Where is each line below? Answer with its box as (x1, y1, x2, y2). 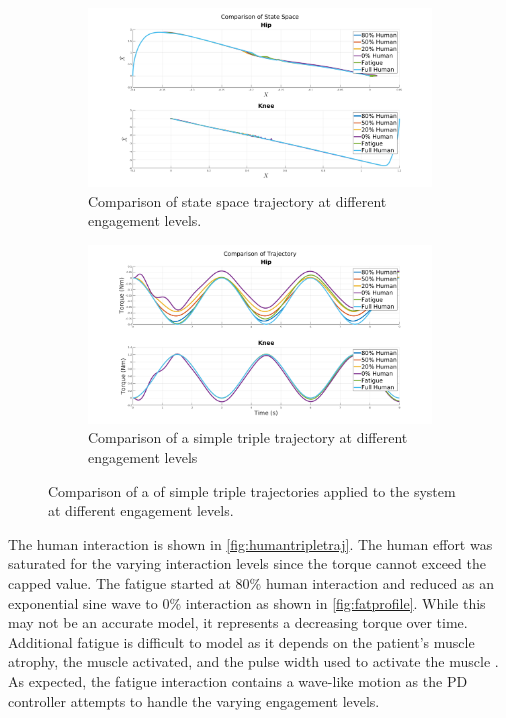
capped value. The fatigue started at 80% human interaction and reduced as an (8, 573, 494, 594)
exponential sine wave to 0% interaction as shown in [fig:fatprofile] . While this (8, 592, 486, 613)
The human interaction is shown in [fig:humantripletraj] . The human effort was (8, 533, 493, 554)
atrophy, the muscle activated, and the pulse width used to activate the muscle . (8, 651, 499, 672)
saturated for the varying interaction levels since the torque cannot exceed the (8, 553, 486, 574)
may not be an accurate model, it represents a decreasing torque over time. (8, 612, 468, 633)
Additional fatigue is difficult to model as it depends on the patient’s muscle (8, 631, 475, 652)
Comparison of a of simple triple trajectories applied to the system (48, 480, 456, 501)
